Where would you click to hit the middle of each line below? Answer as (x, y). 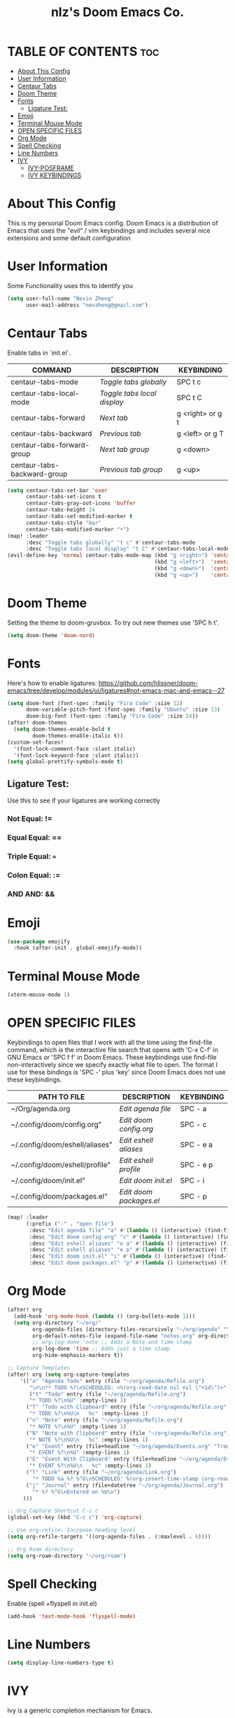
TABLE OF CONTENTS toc (83, 52)
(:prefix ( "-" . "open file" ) (70, 1224)
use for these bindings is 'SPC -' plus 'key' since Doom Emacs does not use (116, 1072)
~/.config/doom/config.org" (56, 1124)
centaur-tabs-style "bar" (63, 523)
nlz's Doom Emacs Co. (117, 12)
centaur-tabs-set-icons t (63, 497)
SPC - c (193, 1124)
